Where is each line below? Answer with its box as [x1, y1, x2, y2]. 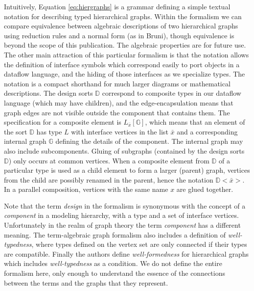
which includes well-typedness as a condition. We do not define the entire [4, 258, 222, 268]
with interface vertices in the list [71, 126, 168, 136]
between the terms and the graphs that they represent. [4, 277, 168, 288]
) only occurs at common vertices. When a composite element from [8, 155, 209, 165]
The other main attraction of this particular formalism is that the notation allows [4, 49, 249, 59]
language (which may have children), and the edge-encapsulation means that [4, 97, 233, 107]
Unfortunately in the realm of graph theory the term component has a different [4, 220, 241, 230]
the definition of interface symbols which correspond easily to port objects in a [4, 59, 240, 69]
